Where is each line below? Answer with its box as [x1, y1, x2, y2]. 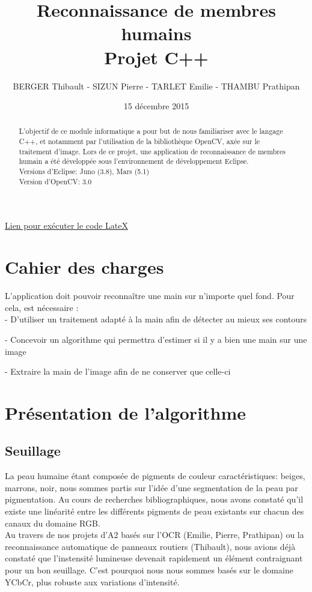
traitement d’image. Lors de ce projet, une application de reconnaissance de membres [19, 146, 286, 156]
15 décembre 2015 [123, 100, 189, 112]
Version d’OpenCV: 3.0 [19, 176, 92, 186]
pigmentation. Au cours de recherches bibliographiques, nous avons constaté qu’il [5, 493, 304, 506]
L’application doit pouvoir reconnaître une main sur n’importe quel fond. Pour [5, 289, 295, 302]
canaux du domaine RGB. [5, 516, 100, 529]
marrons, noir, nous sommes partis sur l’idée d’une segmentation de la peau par [5, 481, 298, 494]
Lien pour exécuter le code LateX [5, 219, 129, 232]
